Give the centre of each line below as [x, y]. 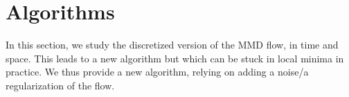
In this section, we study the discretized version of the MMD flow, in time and [172, 45]
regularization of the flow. [60, 85]
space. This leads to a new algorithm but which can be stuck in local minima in [175, 58]
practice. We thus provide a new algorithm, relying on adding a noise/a [157, 72]
